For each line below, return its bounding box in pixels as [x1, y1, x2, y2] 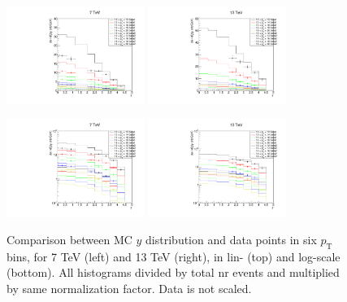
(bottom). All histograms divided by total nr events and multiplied [7, 264, 340, 281]
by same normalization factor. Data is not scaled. [7, 279, 252, 296]
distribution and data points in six [145, 230, 317, 247]
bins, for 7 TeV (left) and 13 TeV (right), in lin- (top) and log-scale [7, 247, 340, 265]
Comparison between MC [7, 230, 132, 247]
